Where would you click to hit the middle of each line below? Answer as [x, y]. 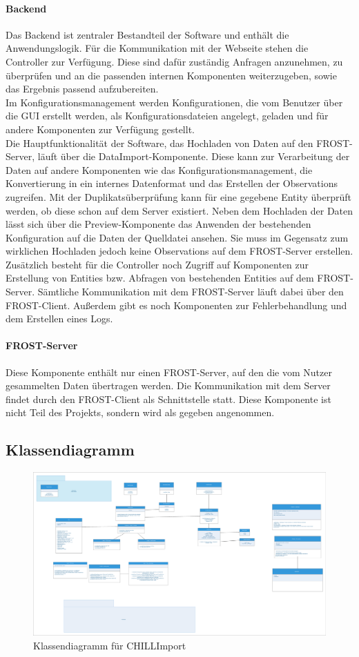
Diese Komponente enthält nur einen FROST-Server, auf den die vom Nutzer [169, 372]
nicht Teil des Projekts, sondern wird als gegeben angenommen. [140, 412]
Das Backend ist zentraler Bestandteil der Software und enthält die [147, 34]
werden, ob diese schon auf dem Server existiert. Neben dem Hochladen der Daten [179, 210]
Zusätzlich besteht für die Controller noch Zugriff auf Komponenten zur [157, 264]
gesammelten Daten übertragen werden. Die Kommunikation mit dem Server [168, 385]
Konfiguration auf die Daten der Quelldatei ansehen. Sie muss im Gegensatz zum [177, 237]
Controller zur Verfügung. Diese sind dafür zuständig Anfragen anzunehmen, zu [174, 61]
